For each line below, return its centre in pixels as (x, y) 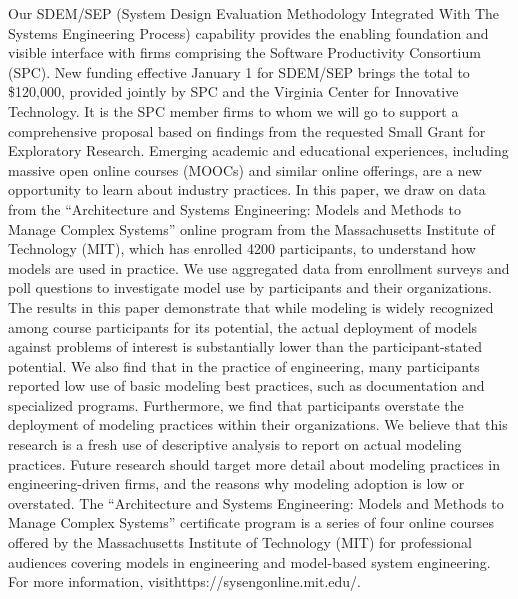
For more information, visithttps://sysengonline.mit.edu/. (185, 581)
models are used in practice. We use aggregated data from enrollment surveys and (259, 267)
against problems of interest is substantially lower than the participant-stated (245, 346)
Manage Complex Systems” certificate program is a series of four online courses (251, 522)
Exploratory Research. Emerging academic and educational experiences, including (258, 150)
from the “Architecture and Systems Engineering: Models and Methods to (234, 208)
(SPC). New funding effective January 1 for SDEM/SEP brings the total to (239, 71)
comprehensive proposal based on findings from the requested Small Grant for (247, 130)
